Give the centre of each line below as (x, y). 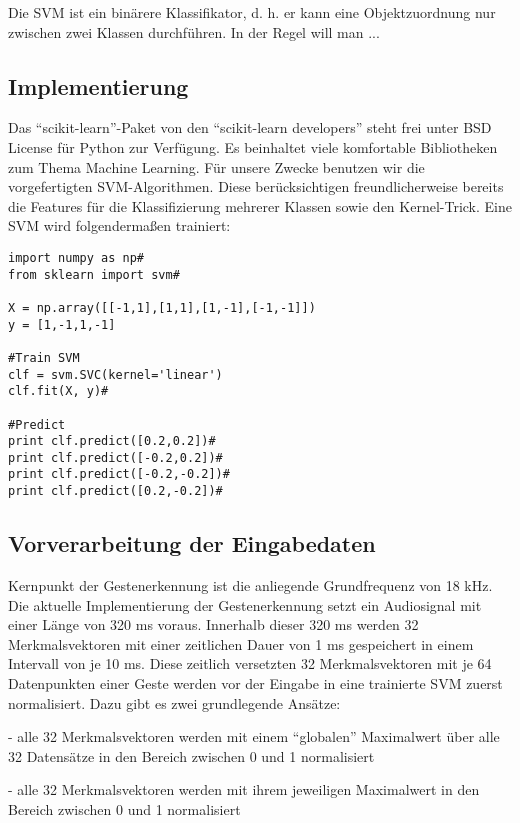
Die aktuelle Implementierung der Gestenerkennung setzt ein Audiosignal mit (245, 604)
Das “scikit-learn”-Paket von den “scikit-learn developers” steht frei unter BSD (250, 127)
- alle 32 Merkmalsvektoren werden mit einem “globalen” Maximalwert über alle (254, 736)
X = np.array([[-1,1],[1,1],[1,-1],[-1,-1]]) (162, 307)
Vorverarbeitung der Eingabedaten (192, 543)
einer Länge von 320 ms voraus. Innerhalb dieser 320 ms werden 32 (213, 624)
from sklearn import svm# (94, 274)
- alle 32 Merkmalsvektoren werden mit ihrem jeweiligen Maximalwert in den (244, 789)
